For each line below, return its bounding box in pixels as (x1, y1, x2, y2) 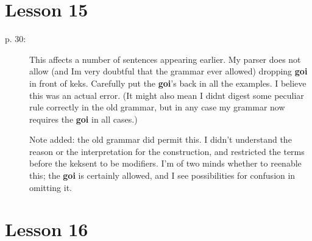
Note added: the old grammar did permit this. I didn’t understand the (29, 133, 292, 146)
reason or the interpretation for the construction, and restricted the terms (29, 145, 305, 157)
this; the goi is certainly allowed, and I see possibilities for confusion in (29, 169, 296, 182)
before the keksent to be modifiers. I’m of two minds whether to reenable (29, 157, 302, 170)
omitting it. (29, 181, 73, 193)
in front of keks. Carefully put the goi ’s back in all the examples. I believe (29, 76, 307, 89)
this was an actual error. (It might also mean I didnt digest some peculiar (29, 88, 304, 101)
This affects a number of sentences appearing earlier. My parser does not (29, 52, 301, 65)
